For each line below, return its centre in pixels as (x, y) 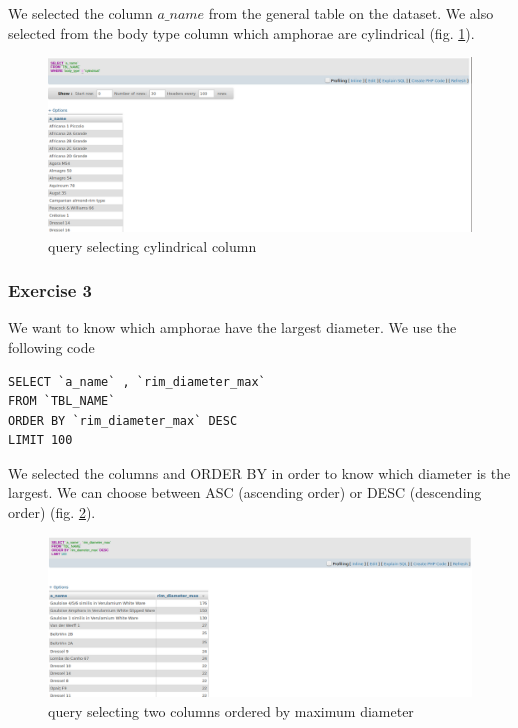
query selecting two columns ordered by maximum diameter (231, 710)
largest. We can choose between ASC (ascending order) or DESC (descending (245, 492)
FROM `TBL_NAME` (62, 401)
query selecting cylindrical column (152, 245)
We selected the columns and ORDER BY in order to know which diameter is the (259, 472)
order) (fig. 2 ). (52, 512)
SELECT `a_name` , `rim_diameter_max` (137, 381)
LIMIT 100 (40, 440)
